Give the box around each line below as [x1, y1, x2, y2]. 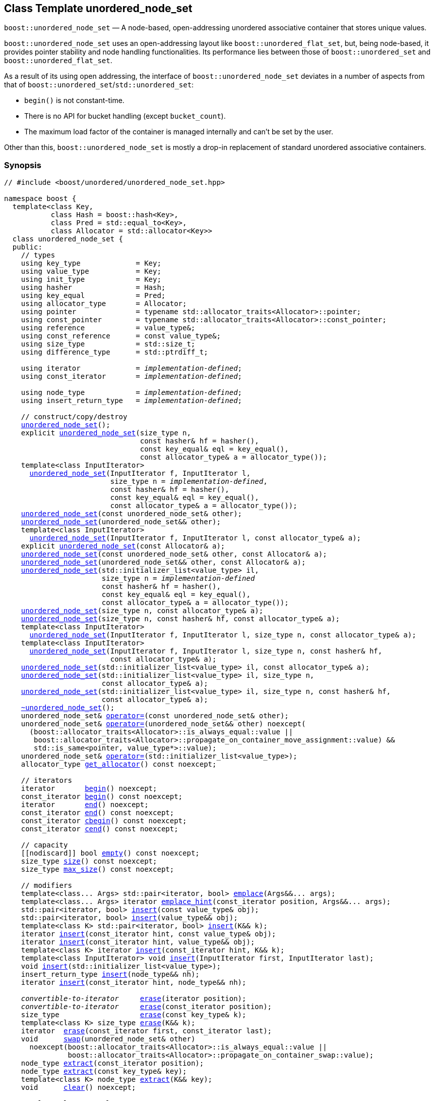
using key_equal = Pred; [21, 291, 166, 300]
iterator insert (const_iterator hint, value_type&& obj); [21, 938, 255, 946]
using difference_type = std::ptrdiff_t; [21, 348, 208, 357]
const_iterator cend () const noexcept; [21, 825, 178, 833]
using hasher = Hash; [21, 283, 166, 292]
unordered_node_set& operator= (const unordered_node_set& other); [21, 712, 289, 720]
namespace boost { [4, 194, 77, 203]
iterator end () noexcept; [21, 800, 149, 809]
